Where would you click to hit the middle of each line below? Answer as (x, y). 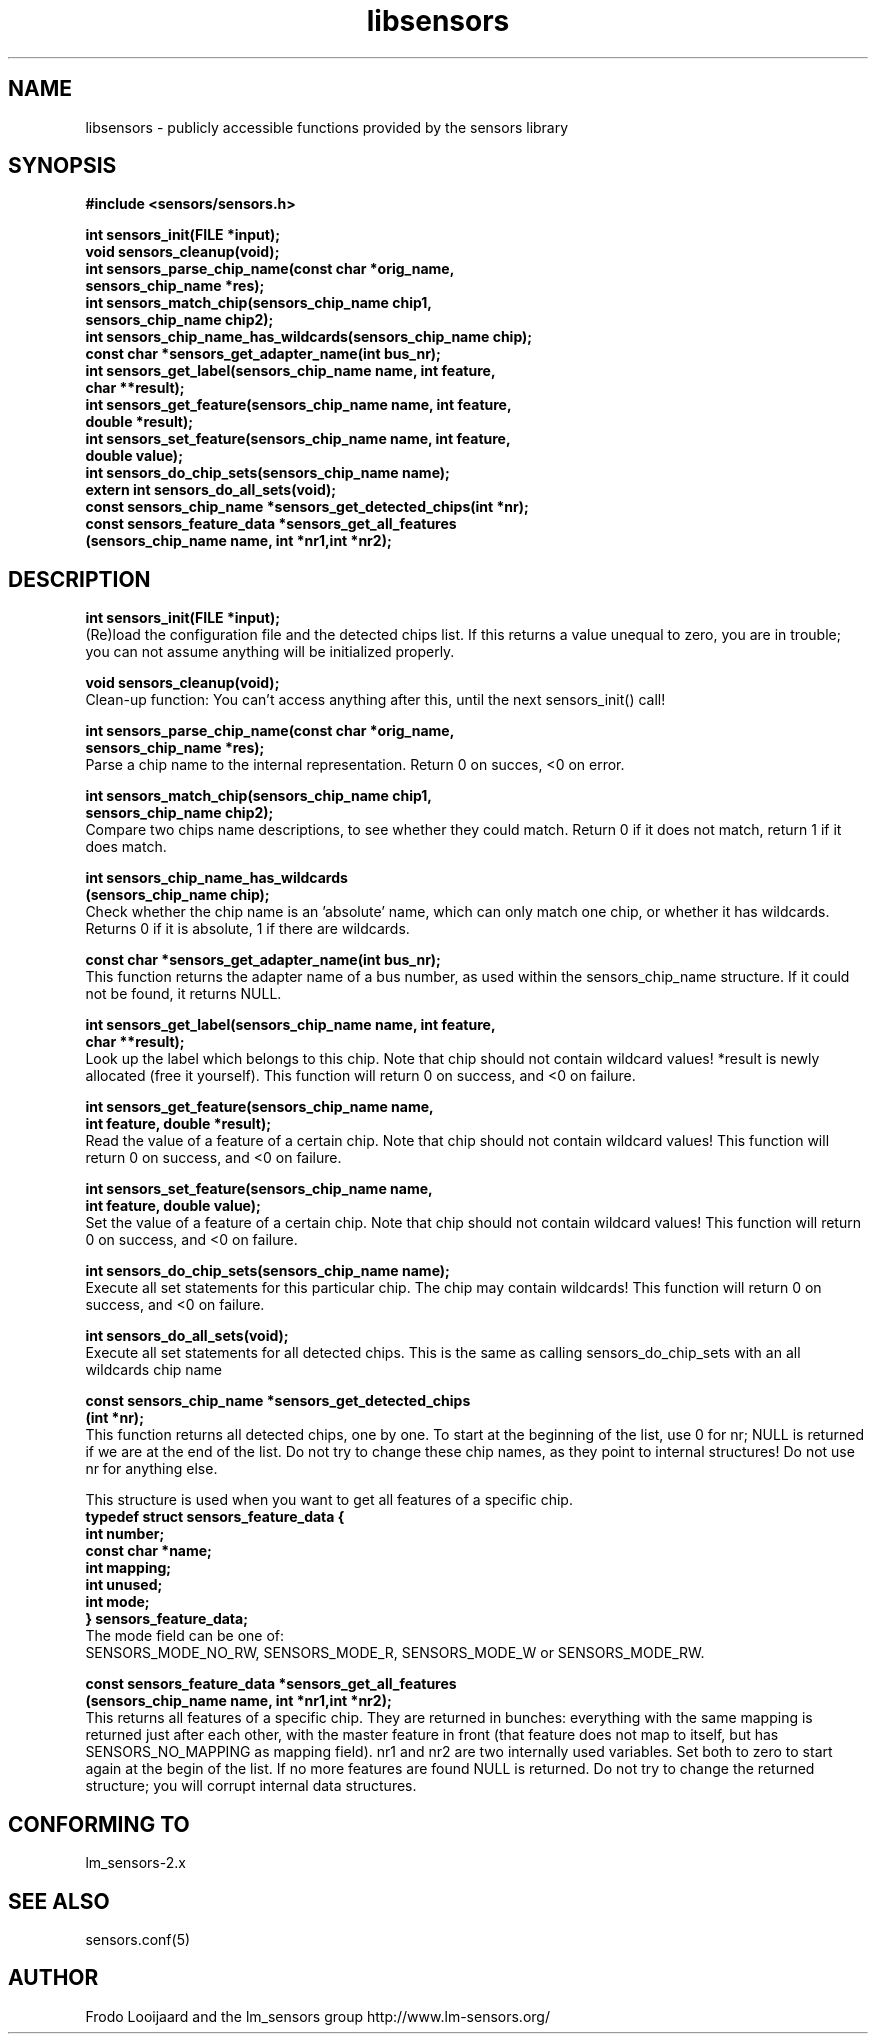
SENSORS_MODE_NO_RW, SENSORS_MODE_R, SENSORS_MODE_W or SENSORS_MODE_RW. (395, 1653)
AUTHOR (53, 1978)
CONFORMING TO (99, 1824)
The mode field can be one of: (185, 1636)
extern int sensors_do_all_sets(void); (211, 490)
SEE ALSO (59, 1901)
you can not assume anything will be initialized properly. (270, 652)
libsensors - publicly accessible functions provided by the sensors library (327, 127)
